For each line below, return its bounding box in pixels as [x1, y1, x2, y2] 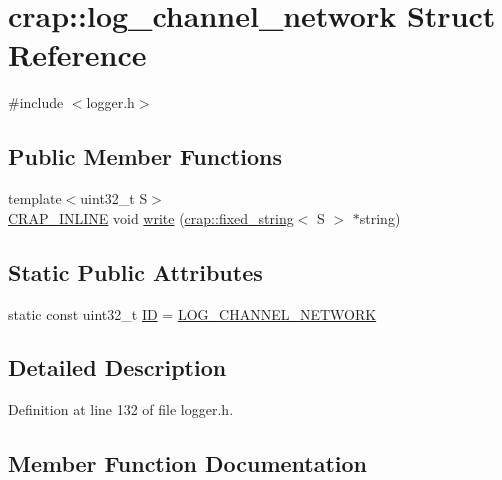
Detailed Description [8, 352, 227, 383]
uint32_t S [80, 188, 148, 209]
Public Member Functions [8, 141, 282, 172]
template [8, 188, 62, 209]
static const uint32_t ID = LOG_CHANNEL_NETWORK [8, 303, 377, 324]
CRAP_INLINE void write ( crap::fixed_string [8, 207, 294, 228]
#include [8, 92, 64, 113]
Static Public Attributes [8, 256, 263, 287]
